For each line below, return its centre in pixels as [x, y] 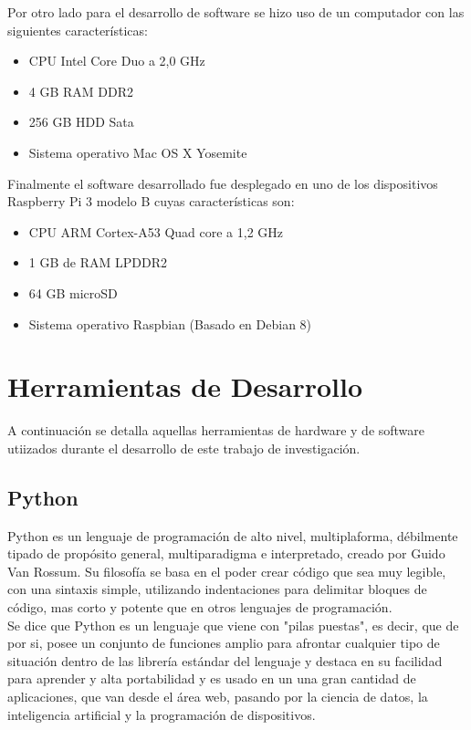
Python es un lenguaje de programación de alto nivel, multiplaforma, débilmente [233, 535]
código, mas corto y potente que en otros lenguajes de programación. [200, 607]
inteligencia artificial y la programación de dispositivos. [162, 714]
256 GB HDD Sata [81, 122]
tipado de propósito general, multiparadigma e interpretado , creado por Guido [226, 553]
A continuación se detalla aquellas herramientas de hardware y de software [216, 430]
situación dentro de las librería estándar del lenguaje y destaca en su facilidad [225, 660]
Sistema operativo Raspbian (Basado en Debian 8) [170, 323]
